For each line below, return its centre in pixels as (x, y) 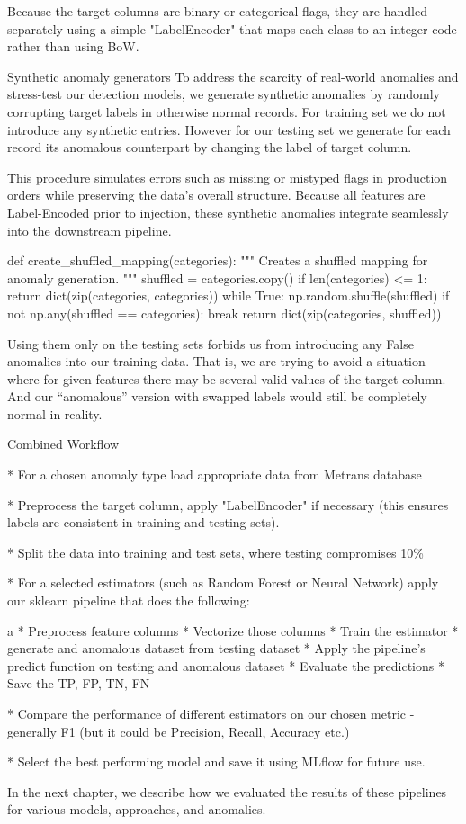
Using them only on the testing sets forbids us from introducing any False (211, 343)
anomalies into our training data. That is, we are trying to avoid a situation (216, 361)
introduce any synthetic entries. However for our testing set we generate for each (229, 129)
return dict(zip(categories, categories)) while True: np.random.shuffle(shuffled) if (229, 296)
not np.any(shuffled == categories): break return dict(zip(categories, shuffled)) (224, 313)
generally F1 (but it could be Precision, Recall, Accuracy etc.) (179, 731)
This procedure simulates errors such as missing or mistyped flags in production (228, 177)
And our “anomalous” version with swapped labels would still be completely (217, 396)
